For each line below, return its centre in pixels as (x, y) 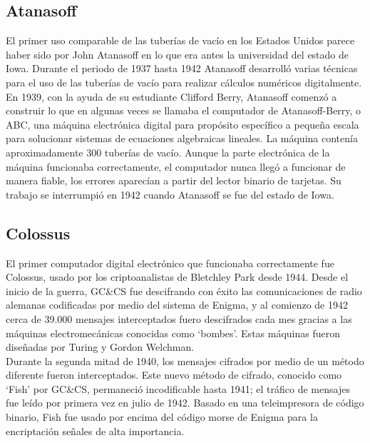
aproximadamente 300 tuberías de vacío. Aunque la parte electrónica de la (168, 152)
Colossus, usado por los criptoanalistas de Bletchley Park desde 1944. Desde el (177, 277)
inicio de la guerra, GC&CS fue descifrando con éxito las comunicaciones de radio (184, 290)
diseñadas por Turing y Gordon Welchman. (100, 347)
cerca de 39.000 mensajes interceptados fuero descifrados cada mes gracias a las (179, 318)
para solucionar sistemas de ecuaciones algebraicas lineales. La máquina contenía (182, 138)
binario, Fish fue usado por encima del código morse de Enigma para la (162, 417)
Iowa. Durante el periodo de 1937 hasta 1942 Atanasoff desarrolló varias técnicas (182, 68)
